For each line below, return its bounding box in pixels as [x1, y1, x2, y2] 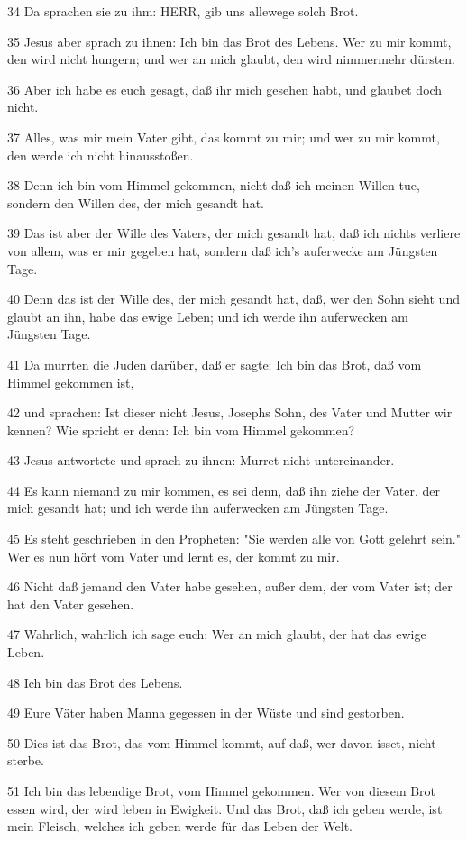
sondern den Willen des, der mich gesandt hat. [7, 193, 264, 212]
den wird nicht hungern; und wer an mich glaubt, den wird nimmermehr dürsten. [7, 50, 456, 69]
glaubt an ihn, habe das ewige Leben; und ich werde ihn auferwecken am [7, 306, 408, 325]
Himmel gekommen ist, [7, 372, 134, 391]
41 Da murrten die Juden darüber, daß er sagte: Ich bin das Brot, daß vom [7, 354, 422, 373]
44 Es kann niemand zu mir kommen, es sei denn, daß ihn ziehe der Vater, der [7, 480, 441, 499]
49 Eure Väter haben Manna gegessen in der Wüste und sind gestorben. [7, 703, 405, 722]
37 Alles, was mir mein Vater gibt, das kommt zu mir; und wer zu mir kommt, [7, 127, 440, 146]
